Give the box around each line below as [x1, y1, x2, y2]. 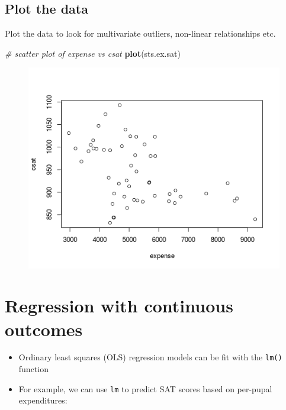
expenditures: [18, 394, 68, 406]
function [18, 363, 49, 375]
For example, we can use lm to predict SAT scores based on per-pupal [18, 382, 272, 395]
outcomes [5, 317, 83, 341]
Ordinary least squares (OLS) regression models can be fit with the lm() [18, 351, 282, 363]
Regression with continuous [5, 293, 233, 318]
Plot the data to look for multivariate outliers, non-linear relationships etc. [5, 27, 276, 40]
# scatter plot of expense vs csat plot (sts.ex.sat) [5, 47, 181, 59]
